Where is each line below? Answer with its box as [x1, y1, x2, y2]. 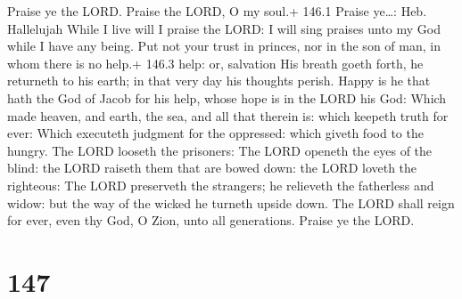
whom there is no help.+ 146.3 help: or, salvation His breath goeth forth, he [7, 53, 424, 72]
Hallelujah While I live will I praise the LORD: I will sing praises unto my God [7, 19, 441, 37]
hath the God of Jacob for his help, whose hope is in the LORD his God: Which [7, 88, 447, 107]
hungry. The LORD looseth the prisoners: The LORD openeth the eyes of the [7, 141, 433, 159]
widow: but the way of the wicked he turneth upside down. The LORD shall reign [7, 193, 455, 212]
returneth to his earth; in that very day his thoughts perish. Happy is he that [7, 71, 431, 90]
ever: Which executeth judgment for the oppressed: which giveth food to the [7, 124, 424, 142]
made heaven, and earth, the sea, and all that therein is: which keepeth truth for [7, 106, 449, 125]
